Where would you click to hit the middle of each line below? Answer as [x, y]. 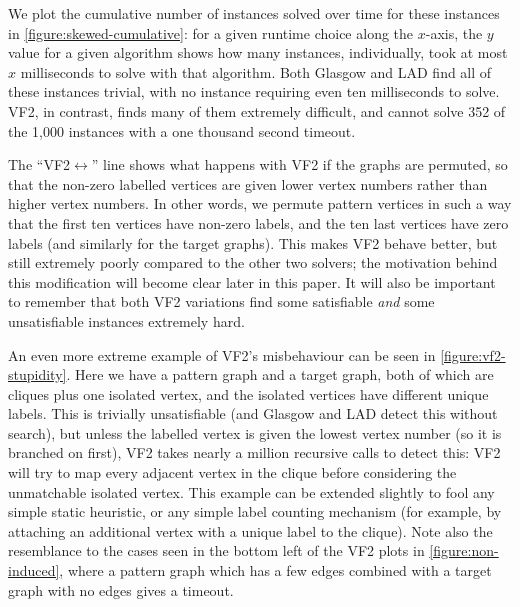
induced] [34, 570]
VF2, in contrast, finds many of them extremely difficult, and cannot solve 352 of [257, 110]
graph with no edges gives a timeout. [121, 589]
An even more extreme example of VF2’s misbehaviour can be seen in [222, 354]
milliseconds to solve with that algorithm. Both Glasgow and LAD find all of [256, 71]
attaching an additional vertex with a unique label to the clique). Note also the [250, 530]
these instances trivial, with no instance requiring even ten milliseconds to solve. [254, 91]
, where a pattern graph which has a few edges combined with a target [275, 570]
